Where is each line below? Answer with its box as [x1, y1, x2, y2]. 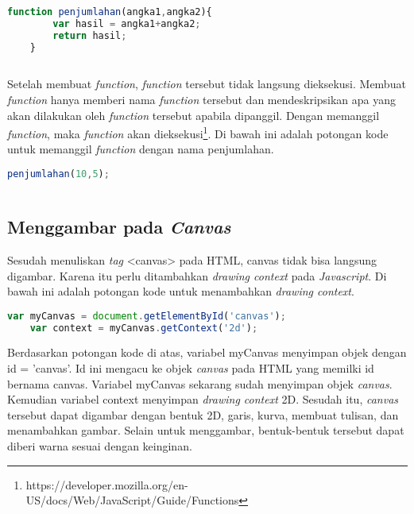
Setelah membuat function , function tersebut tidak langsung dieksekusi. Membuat [7, 75, 406, 92]
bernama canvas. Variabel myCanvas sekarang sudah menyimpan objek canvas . [7, 375, 393, 392]
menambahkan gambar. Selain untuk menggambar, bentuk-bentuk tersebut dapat [7, 422, 404, 439]
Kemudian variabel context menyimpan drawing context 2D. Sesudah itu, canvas [7, 391, 399, 408]
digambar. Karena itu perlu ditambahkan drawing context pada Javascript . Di [7, 267, 387, 284]
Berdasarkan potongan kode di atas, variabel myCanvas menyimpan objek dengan [7, 344, 407, 361]
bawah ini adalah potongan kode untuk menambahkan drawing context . [7, 283, 354, 300]
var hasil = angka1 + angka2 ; [52, 17, 201, 29]
